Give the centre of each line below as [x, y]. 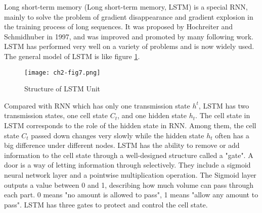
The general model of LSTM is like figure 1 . [72, 56]
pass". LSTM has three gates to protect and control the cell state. [106, 204]
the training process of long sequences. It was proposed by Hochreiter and [119, 26]
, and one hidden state [152, 115]
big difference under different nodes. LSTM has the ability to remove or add [122, 145]
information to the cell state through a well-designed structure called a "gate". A [129, 155]
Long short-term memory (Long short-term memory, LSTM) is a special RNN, [126, 7]
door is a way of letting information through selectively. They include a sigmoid [127, 165]
